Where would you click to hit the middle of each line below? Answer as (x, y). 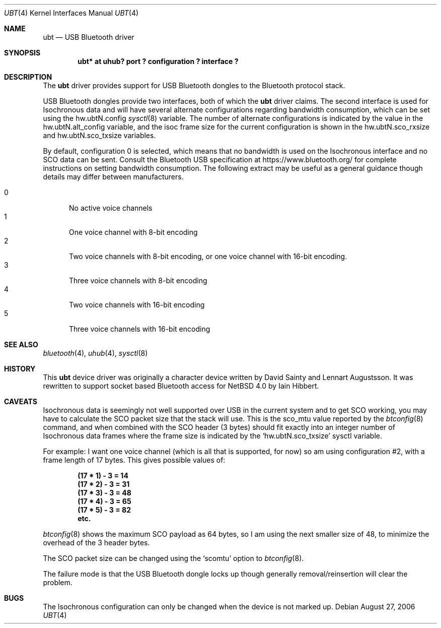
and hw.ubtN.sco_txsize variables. (99, 135)
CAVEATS (21, 401)
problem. (58, 582)
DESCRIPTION (28, 77)
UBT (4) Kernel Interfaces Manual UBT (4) (71, 13)
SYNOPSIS (22, 53)
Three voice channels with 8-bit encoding (138, 280)
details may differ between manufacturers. (113, 177)
